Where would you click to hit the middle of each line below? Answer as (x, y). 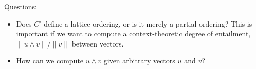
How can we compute (50, 61)
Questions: (21, 6)
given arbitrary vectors (139, 61)
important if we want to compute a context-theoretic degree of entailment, (133, 33)
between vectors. (98, 43)
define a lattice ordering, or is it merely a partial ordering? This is (148, 23)
